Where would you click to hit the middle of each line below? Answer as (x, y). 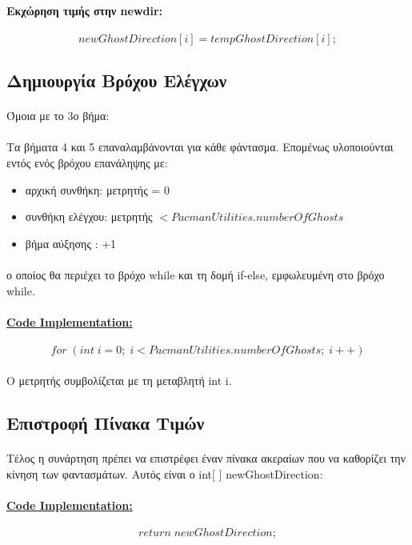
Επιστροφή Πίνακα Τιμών (106, 423)
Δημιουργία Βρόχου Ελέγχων (117, 80)
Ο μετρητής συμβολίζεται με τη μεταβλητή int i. (119, 380)
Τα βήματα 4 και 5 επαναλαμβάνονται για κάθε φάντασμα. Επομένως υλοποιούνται (200, 147)
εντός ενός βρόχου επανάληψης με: (87, 162)
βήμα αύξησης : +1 (71, 243)
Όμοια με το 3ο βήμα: (58, 116)
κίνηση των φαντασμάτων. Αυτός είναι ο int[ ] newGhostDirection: (165, 474)
